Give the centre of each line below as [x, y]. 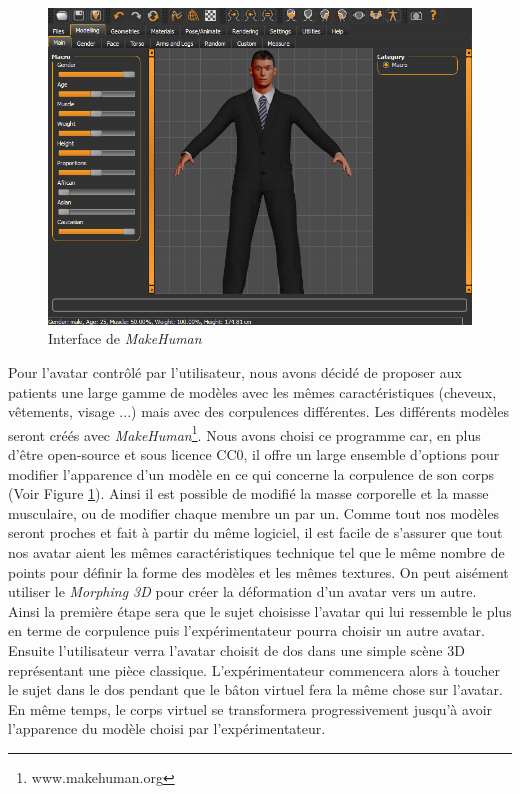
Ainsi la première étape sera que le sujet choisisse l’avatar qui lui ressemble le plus [260, 610]
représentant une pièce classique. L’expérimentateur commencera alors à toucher [254, 669]
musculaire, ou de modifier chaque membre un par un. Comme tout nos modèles [254, 512]
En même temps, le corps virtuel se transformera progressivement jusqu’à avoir [250, 708]
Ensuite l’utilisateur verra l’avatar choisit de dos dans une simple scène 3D [236, 649]
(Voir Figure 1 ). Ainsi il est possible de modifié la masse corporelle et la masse [248, 493]
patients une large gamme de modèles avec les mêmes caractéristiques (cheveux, [252, 391]
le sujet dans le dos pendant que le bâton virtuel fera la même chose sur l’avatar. [255, 689]
